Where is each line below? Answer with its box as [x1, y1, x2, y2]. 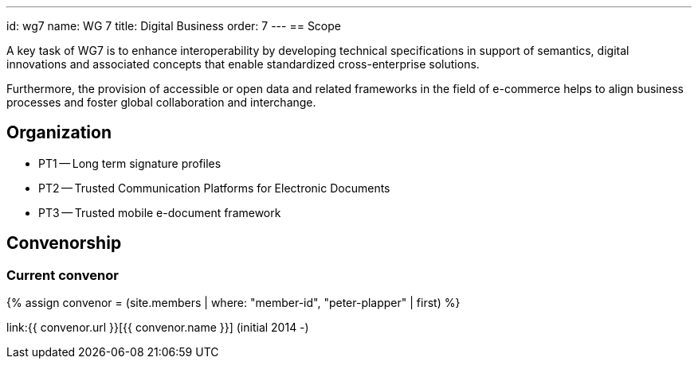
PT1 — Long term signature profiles [38, 156, 222, 170]
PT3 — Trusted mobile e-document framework [38, 205, 281, 219]
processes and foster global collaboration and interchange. [6, 95, 316, 109]
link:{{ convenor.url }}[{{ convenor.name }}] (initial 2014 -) [6, 320, 309, 335]
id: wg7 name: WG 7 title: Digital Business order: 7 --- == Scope [6, 19, 341, 33]
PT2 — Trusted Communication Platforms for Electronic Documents [38, 181, 390, 195]
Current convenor [6, 266, 119, 283]
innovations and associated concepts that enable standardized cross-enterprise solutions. [6, 57, 480, 71]
